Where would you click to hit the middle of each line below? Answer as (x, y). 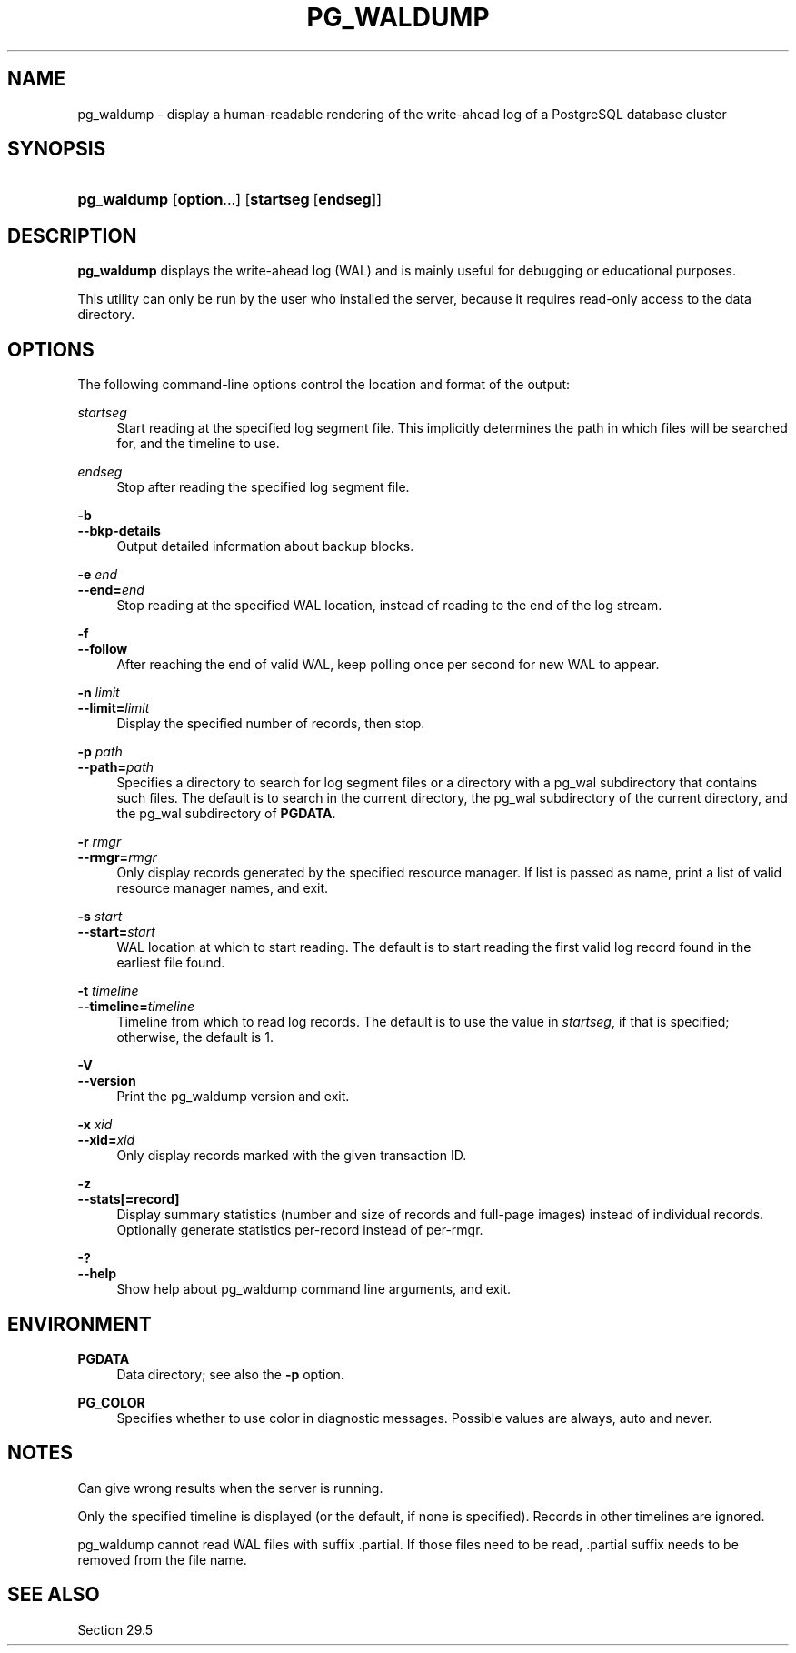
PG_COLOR (111, 1402)
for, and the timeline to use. (198, 444)
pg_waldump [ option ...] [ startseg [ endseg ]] (230, 200)
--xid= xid (106, 1140)
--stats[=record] (129, 1199)
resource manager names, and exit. (223, 888)
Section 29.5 (115, 1629)
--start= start (116, 932)
